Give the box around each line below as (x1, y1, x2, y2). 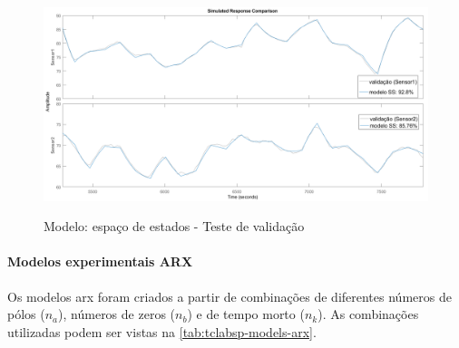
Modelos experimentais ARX (7, 252, 193, 271)
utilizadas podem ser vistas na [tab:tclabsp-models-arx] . (7, 322, 317, 341)
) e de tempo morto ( (187, 304, 305, 324)
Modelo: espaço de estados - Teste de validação (44, 217, 305, 236)
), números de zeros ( (58, 304, 176, 324)
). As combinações (317, 304, 419, 324)
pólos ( (7, 304, 45, 324)
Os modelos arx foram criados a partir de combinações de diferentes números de (7, 286, 452, 305)
